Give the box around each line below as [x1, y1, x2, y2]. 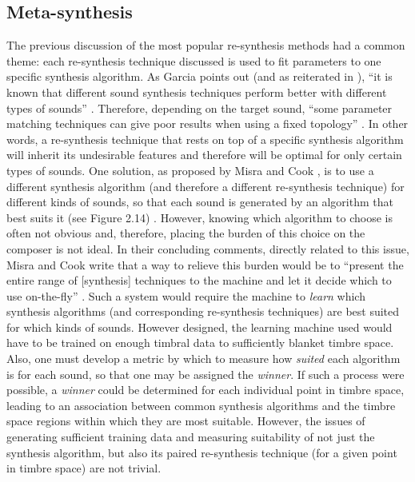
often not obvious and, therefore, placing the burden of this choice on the [6, 225, 365, 241]
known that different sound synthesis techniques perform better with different [6, 83, 387, 100]
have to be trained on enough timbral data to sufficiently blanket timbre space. [6, 334, 394, 351]
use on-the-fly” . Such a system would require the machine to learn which [6, 287, 365, 304]
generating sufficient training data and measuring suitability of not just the [6, 428, 375, 445]
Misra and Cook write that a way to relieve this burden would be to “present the [6, 256, 404, 273]
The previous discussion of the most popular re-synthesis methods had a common [6, 37, 405, 54]
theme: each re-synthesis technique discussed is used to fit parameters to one [6, 52, 381, 69]
